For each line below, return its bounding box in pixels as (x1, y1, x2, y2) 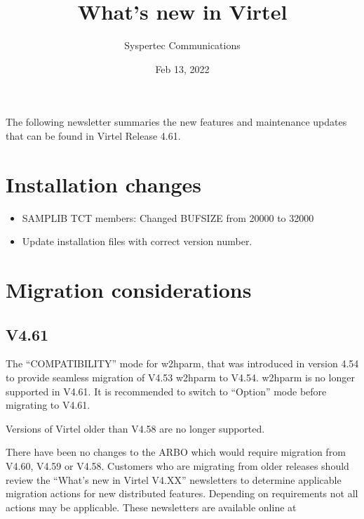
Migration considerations (6, 275, 252, 303)
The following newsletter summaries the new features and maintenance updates (6, 114, 347, 129)
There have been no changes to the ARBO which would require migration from (6, 445, 346, 459)
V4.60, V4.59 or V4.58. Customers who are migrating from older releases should (6, 458, 349, 473)
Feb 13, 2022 (155, 61, 210, 76)
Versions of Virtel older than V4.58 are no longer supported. (6, 421, 265, 435)
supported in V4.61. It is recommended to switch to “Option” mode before (6, 383, 327, 398)
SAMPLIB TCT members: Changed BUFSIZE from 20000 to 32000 (22, 210, 314, 225)
